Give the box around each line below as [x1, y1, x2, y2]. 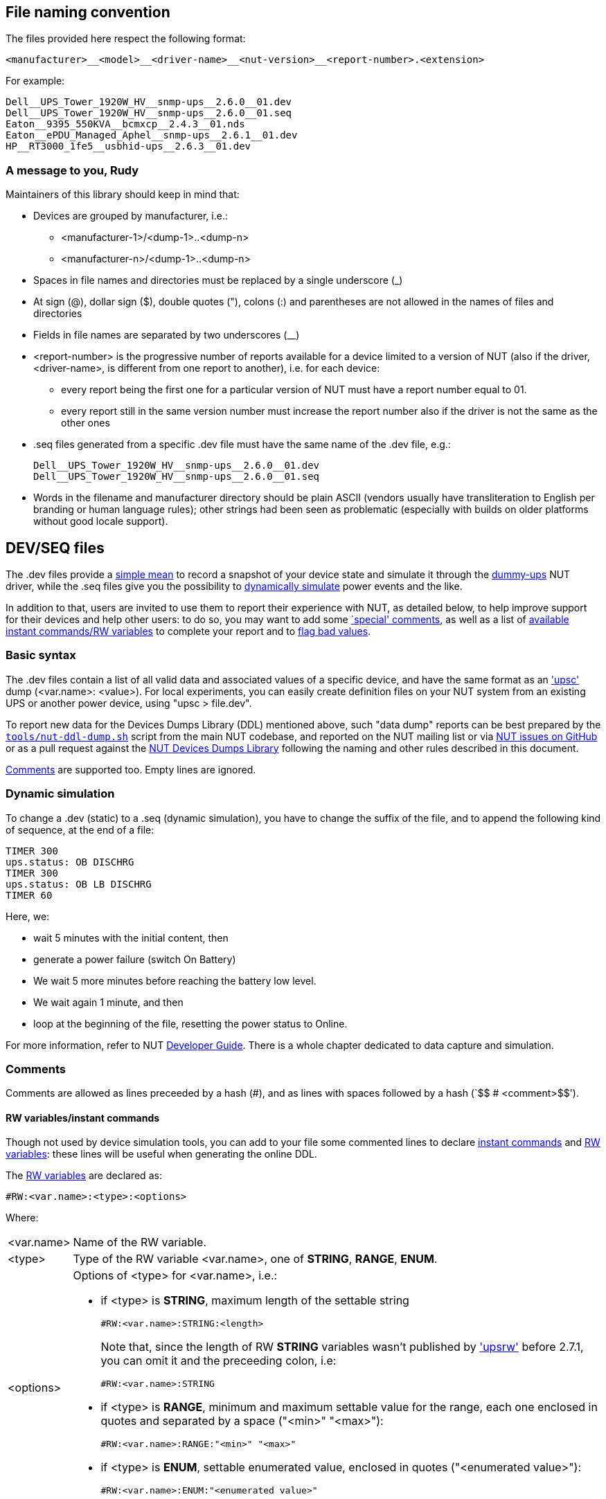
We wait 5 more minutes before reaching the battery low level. [33, 974, 317, 987]
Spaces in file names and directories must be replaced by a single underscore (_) [33, 274, 403, 287]
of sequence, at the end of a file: [6, 823, 154, 836]
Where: [6, 1212, 39, 1224]
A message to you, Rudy [6, 163, 139, 177]
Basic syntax [6, 648, 76, 663]
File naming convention [6, 3, 170, 21]
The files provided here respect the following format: [6, 33, 246, 45]
